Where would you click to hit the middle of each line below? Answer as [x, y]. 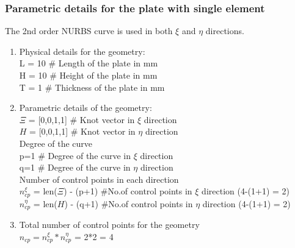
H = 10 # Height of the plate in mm [88, 75]
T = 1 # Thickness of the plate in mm [92, 87]
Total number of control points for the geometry [109, 225]
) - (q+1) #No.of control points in [129, 203]
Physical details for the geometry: [82, 51]
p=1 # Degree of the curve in [75, 155]
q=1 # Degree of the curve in [75, 167]
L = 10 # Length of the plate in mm [89, 63]
